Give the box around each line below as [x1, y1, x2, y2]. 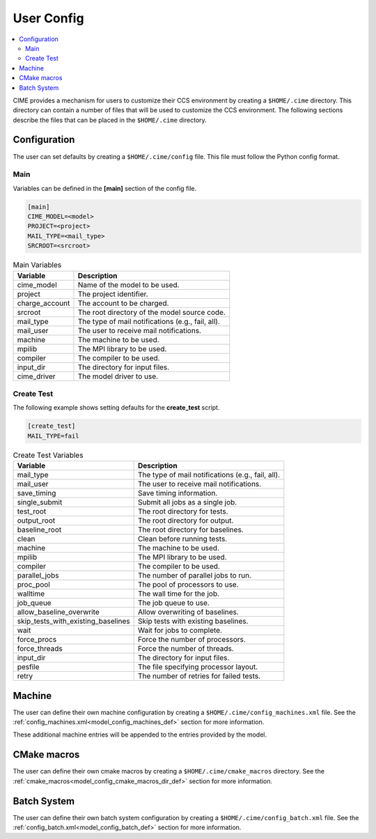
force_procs [17, 635, 57, 645]
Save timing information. [137, 488, 218, 498]
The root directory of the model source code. [77, 307, 226, 317]
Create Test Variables [13, 450, 84, 460]
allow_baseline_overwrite [17, 607, 100, 617]
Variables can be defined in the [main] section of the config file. [13, 184, 197, 192]
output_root [17, 516, 56, 525]
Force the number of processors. [137, 635, 246, 645]
